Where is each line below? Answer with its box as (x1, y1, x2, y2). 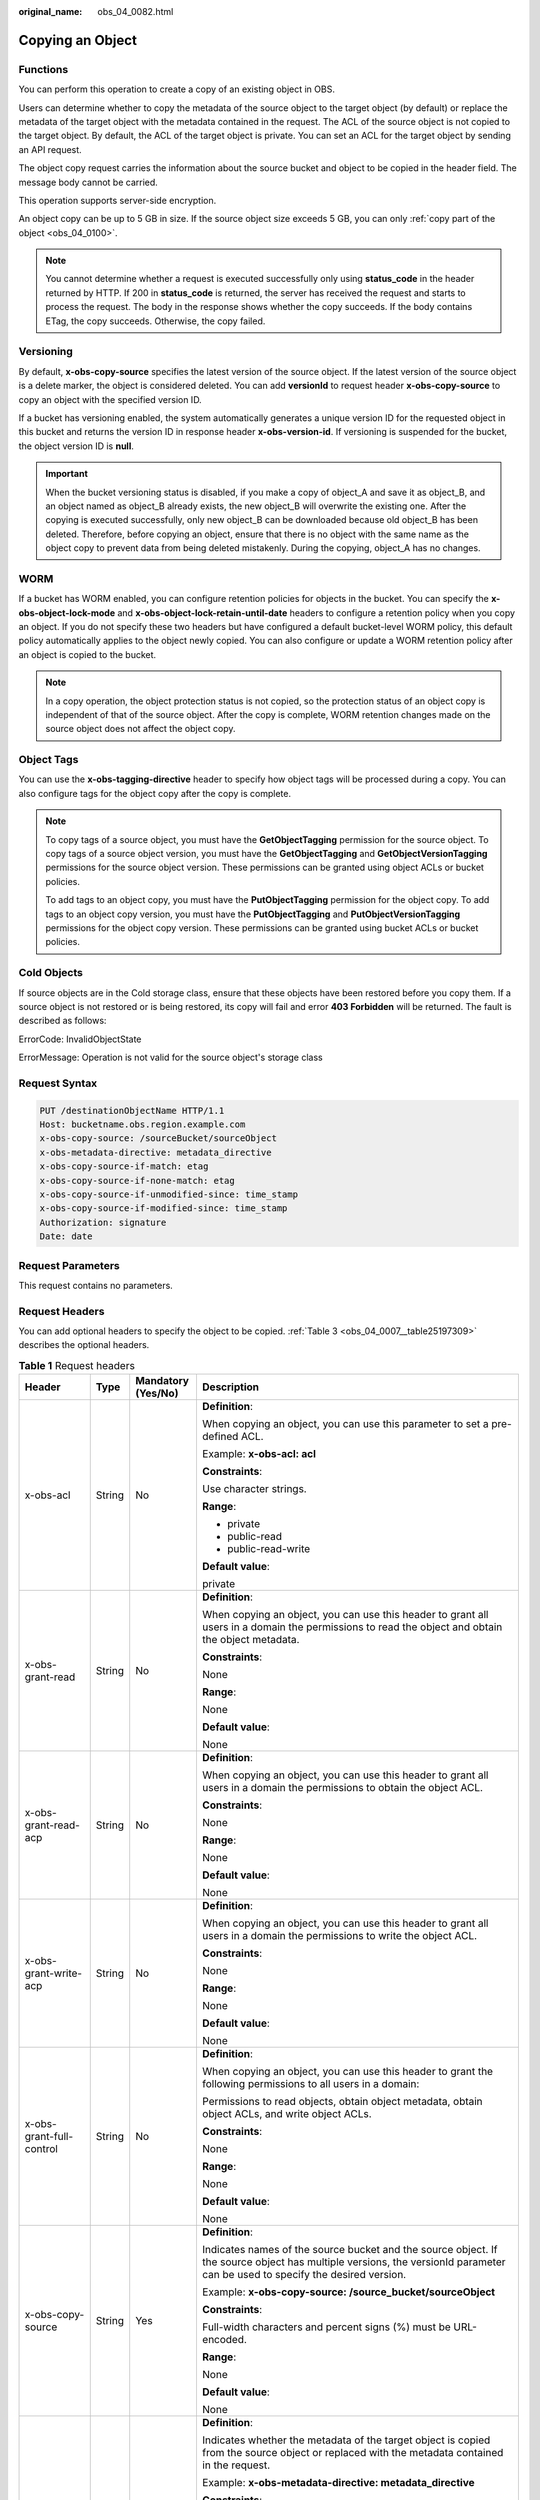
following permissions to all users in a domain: (201, 2077, 420, 2091)
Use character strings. (201, 1482, 307, 1496)
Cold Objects (18, 966, 84, 980)
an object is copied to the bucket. (18, 648, 157, 660)
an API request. (18, 143, 82, 155)
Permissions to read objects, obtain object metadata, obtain (201, 2095, 484, 2109)
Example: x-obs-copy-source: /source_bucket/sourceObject (201, 2285, 495, 2299)
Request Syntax (18, 1076, 98, 1090)
